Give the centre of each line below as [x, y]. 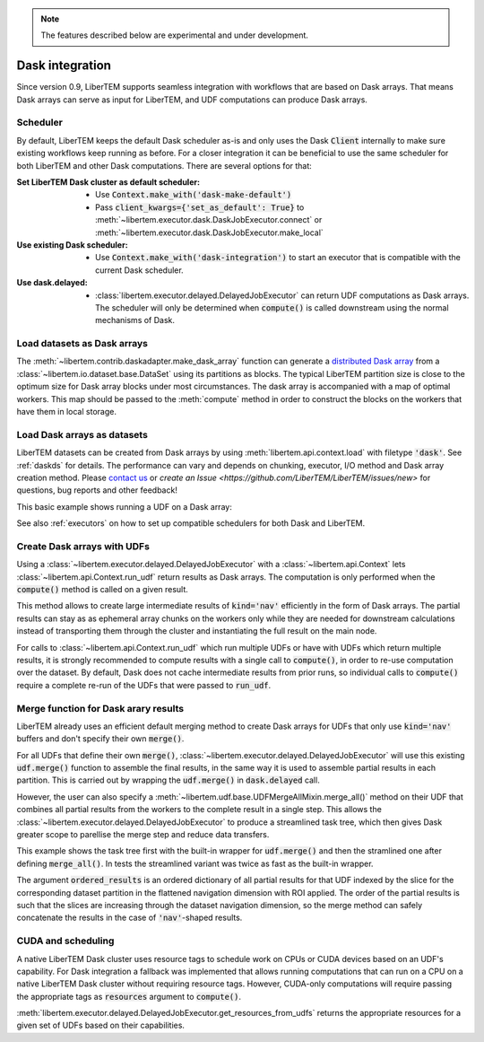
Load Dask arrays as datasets [82, 434]
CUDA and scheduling [65, 941]
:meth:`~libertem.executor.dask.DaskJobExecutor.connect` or [209, 220]
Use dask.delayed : [52, 283]
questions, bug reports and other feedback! [97, 490]
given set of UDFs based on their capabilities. [101, 1025]
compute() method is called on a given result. [102, 590]
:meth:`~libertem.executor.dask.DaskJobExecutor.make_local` [210, 232]
